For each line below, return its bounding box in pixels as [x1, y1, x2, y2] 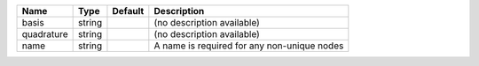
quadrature [21, 28, 68, 40]
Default [112, 5, 145, 17]
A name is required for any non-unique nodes [153, 40, 344, 52]
